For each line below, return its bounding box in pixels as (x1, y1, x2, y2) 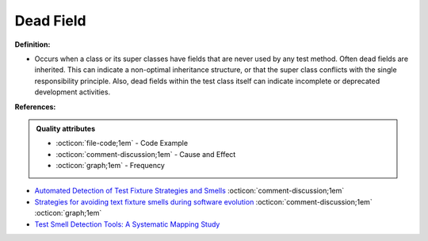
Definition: (14, 40, 51, 49)
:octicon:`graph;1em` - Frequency (55, 161, 166, 170)
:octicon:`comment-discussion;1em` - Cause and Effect (55, 149, 236, 159)
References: (14, 101, 56, 111)
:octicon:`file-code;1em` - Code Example (55, 139, 189, 148)
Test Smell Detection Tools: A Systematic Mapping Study (34, 219, 220, 229)
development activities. (34, 87, 111, 97)
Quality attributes (36, 124, 95, 133)
